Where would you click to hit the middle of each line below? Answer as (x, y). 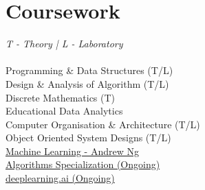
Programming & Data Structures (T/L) (89, 70)
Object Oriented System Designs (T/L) (88, 138)
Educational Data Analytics (64, 111)
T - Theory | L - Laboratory (64, 44)
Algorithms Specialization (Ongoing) (83, 164)
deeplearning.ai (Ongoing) (60, 178)
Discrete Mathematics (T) (61, 97)
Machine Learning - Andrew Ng (72, 151)
